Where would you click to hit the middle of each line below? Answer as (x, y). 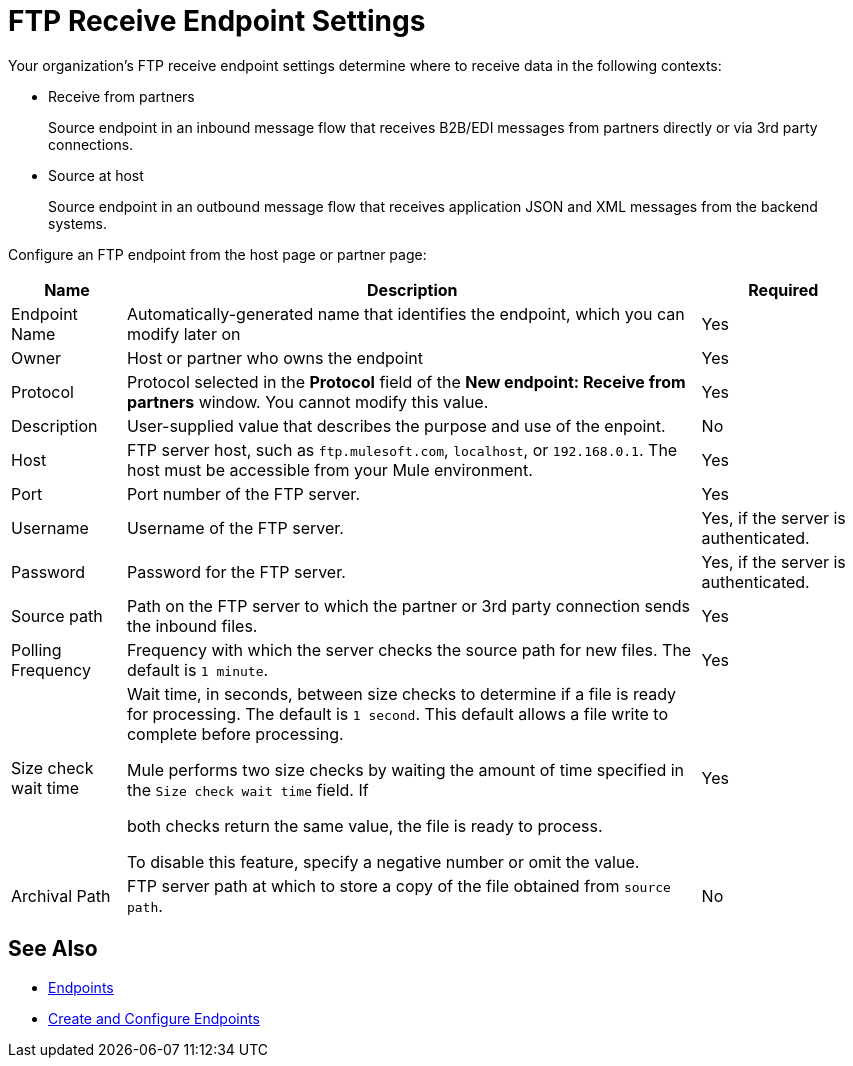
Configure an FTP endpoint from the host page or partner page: (217, 254)
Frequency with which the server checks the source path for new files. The (409, 649)
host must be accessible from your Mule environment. (329, 469)
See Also (53, 949)
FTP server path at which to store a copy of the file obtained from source (398, 885)
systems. (77, 223)
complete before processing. (235, 733)
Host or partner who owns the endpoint (274, 357)
